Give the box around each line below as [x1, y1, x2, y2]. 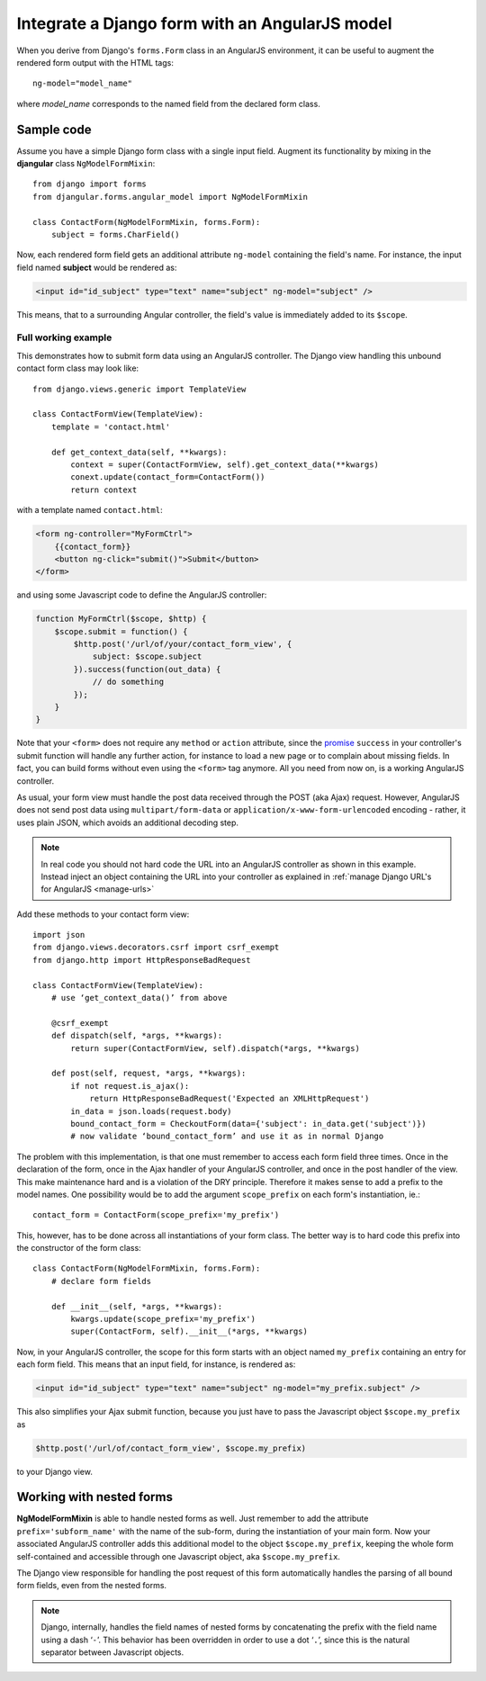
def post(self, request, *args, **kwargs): [50, 1068, 247, 1079]
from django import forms [32, 179, 148, 189]
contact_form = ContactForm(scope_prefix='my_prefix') [32, 1210, 280, 1220]
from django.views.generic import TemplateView [32, 383, 247, 394]
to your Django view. [16, 1466, 94, 1477]
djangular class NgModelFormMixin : [16, 158, 156, 169]
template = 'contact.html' [50, 421, 171, 432]
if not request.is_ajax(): [70, 1081, 190, 1091]
